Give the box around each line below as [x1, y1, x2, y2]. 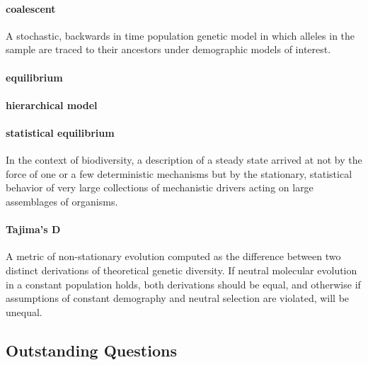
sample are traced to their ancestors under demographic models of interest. [6, 42, 331, 57]
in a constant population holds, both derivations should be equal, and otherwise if [6, 276, 361, 291]
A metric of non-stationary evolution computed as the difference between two [6, 249, 341, 264]
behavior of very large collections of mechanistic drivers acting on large [6, 180, 314, 195]
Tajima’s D [6, 222, 61, 237]
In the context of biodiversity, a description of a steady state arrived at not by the [6, 152, 362, 167]
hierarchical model [6, 97, 98, 112]
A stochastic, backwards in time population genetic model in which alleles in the [6, 28, 355, 43]
